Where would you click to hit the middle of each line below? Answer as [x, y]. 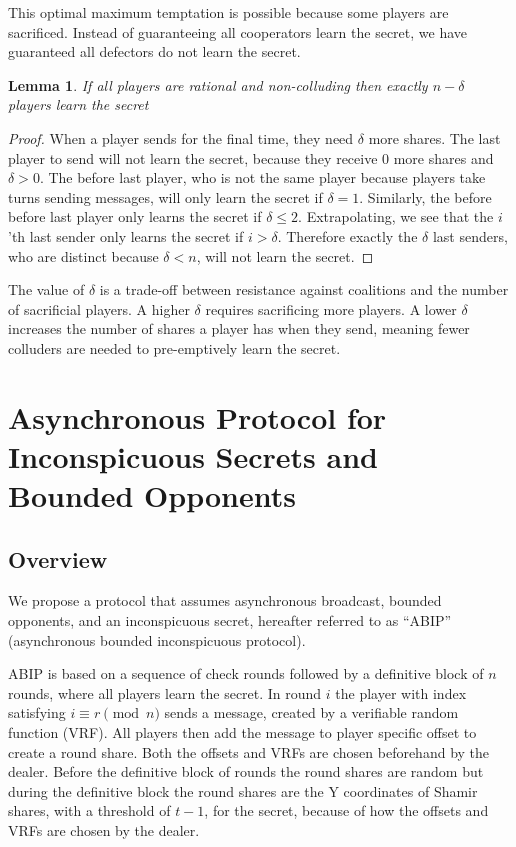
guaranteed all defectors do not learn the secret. [154, 51]
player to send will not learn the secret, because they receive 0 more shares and [251, 157]
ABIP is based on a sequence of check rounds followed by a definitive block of [246, 673]
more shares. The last [434, 137]
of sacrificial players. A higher [99, 308]
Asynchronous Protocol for [197, 416]
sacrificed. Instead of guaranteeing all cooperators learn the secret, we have [238, 31]
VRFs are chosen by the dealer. [104, 829]
